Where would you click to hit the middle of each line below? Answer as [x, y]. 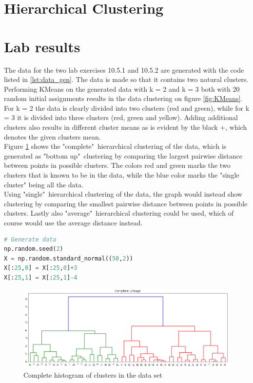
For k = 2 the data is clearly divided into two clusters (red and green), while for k [127, 108]
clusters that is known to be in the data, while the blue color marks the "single [122, 175]
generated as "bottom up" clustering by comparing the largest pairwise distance [123, 155]
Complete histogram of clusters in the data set [93, 374]
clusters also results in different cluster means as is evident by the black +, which [126, 127]
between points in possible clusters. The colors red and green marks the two [117, 165]
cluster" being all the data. [44, 184]
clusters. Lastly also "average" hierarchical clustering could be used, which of [119, 213]
